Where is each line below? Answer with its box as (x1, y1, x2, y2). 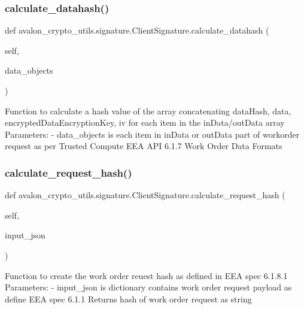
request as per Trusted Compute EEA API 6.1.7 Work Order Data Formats (5, 140, 282, 152)
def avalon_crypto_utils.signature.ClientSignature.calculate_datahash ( (5, 24, 269, 37)
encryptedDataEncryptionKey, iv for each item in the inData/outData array (5, 116, 285, 129)
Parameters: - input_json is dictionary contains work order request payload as (5, 281, 292, 293)
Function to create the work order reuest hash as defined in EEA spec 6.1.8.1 (5, 269, 288, 281)
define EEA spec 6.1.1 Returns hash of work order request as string (5, 292, 252, 305)
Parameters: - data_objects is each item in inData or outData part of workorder (5, 128, 300, 140)
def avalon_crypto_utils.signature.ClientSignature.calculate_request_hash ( (5, 189, 285, 201)
